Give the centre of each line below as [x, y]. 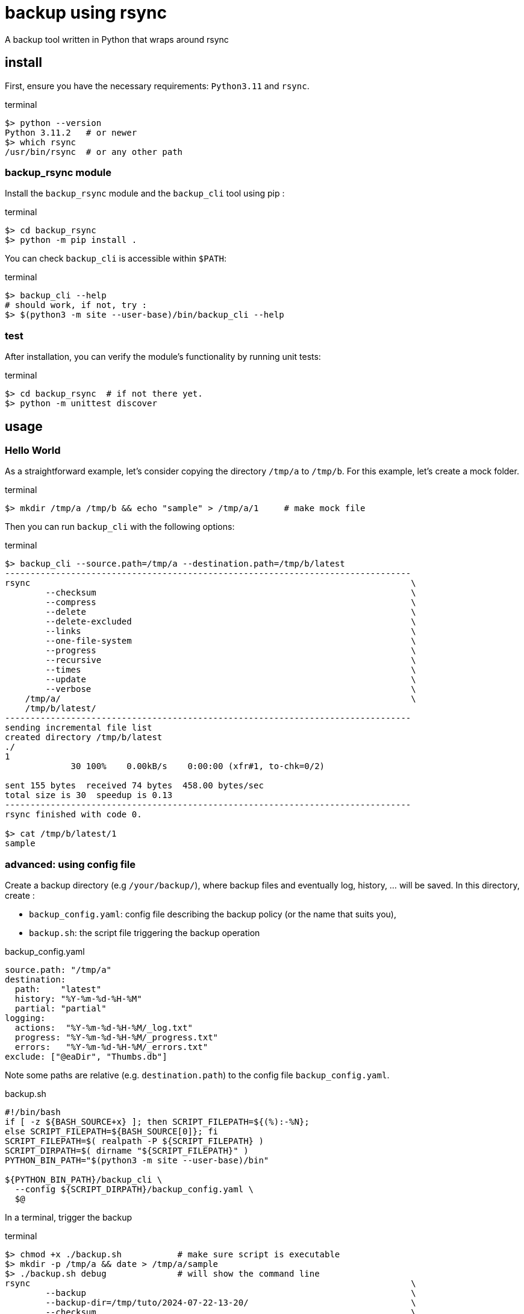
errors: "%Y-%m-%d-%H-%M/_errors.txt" [111, 1047]
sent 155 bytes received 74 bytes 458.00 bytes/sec [134, 786]
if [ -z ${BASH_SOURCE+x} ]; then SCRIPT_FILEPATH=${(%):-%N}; [157, 1122]
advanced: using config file [70, 864]
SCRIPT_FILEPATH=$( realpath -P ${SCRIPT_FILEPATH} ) [134, 1141]
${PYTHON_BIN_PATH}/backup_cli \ [84, 1180]
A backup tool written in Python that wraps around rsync [117, 39]
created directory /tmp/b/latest [84, 737]
